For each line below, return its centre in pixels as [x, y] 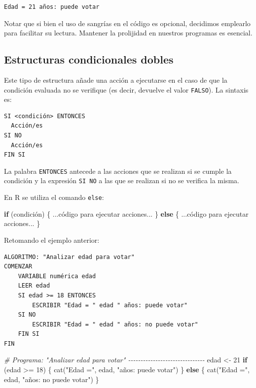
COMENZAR [18, 267]
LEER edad [34, 286]
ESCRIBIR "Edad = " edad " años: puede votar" [110, 305]
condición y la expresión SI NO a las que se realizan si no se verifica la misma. [122, 180]
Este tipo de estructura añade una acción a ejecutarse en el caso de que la [116, 80]
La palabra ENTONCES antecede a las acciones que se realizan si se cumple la [118, 171]
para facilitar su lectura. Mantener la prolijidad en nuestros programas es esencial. [128, 33]
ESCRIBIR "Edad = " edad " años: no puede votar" [115, 324]
